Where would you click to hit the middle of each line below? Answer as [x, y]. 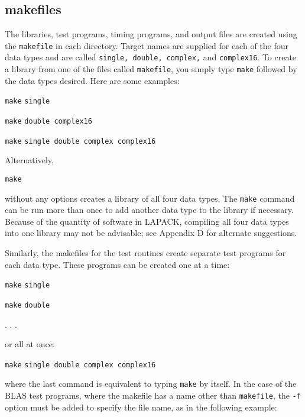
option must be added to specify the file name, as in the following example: [141, 407]
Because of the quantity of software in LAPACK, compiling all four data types [147, 221]
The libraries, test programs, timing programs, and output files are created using [151, 34]
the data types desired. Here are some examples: [92, 80]
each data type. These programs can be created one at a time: [117, 264]
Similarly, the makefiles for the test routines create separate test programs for [145, 253]
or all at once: [30, 344]
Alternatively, [29, 160]
